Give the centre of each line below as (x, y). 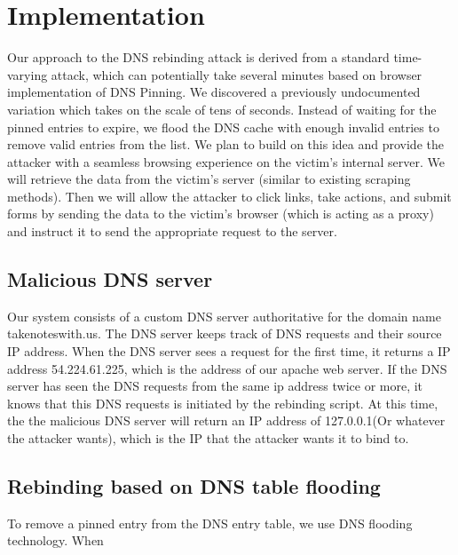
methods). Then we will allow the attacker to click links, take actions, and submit (229, 196)
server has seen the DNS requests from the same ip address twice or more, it (215, 386)
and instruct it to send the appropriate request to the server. (172, 231)
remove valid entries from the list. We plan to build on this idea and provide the (225, 144)
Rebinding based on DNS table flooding (194, 486)
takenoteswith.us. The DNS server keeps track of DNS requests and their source (225, 333)
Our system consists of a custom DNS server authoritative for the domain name (224, 316)
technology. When (55, 540)
